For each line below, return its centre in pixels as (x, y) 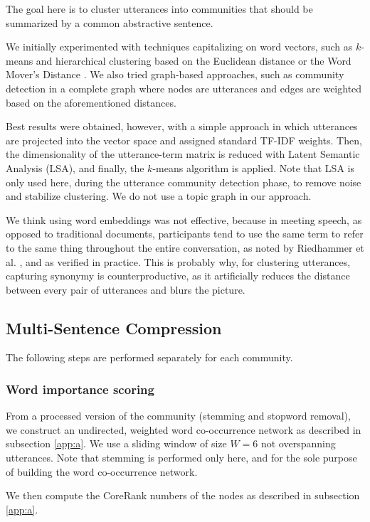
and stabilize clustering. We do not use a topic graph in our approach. (159, 196)
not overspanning (298, 443)
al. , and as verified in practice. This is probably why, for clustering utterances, (178, 261)
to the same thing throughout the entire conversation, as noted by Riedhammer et (185, 247)
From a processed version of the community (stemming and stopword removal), (178, 416)
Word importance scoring (80, 389)
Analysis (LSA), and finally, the (75, 167)
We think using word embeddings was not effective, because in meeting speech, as (184, 219)
